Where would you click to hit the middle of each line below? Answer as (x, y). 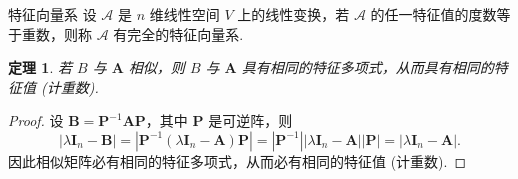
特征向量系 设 (52, 14)
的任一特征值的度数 (433, 14)
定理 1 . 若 (40, 67)
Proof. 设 (36, 120)
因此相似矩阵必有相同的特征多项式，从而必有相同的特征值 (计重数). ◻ (237, 160)
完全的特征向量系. (185, 33)
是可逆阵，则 (250, 120)
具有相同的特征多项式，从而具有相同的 (367, 67)
